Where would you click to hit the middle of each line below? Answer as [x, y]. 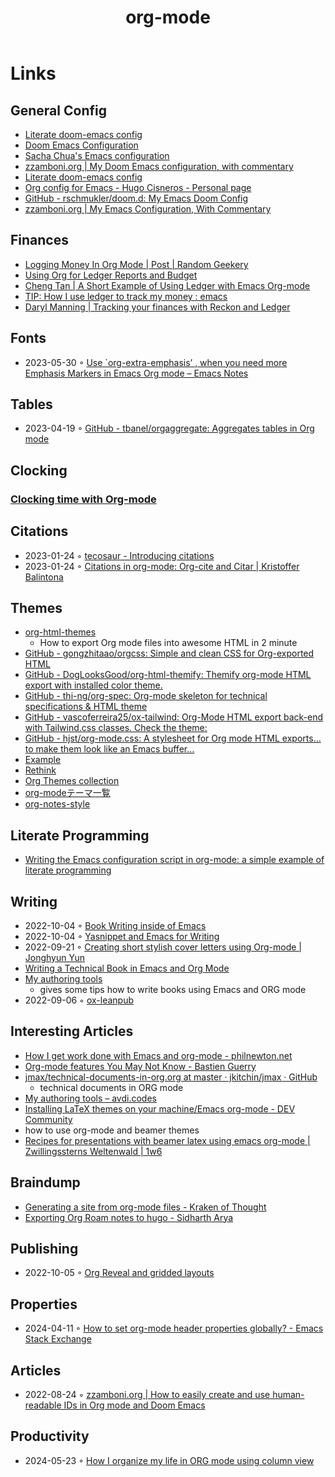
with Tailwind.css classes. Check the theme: [116, 728]
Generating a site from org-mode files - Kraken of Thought [145, 1207]
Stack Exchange [58, 1339]
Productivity [50, 1436]
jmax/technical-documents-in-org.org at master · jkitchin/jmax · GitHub [171, 1077]
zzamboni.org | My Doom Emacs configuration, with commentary [159, 166]
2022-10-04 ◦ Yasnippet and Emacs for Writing [122, 936]
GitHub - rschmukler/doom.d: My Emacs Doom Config [136, 198]
